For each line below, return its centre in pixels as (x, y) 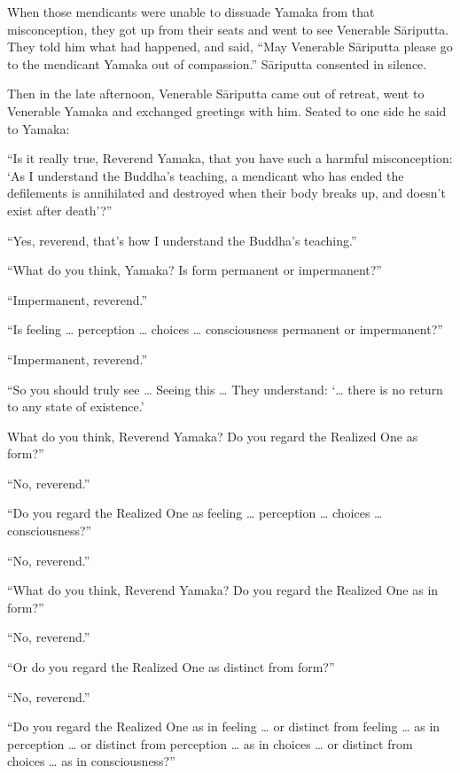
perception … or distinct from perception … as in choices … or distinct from (210, 743)
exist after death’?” (60, 210)
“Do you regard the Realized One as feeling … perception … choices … (195, 513)
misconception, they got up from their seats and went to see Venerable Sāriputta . (228, 29)
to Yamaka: (39, 128)
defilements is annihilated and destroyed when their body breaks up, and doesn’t (226, 193)
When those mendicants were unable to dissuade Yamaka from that (191, 12)
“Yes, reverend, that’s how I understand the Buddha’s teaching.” (182, 240)
